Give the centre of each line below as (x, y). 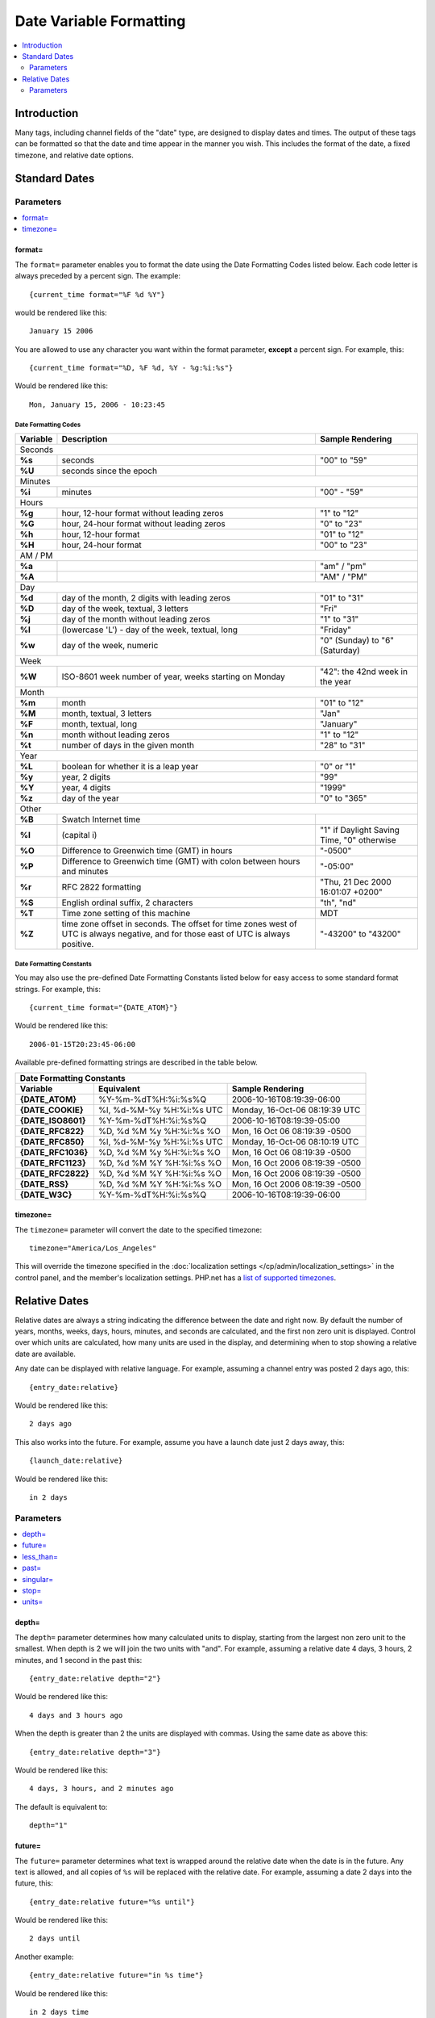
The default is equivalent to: (61, 1807)
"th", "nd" (338, 902)
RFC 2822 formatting (101, 887)
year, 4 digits (86, 788)
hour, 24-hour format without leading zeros (143, 524)
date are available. (46, 1354)
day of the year (91, 798)
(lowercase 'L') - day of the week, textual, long (149, 630)
